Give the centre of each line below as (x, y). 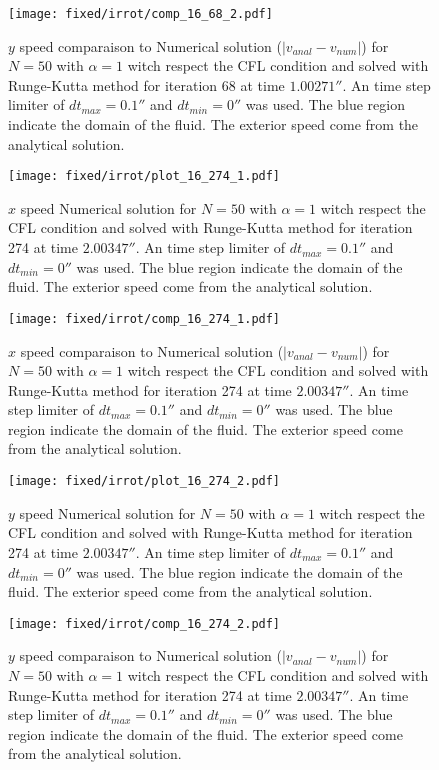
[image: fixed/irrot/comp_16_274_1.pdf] (144, 318)
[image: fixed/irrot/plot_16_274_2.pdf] (144, 481)
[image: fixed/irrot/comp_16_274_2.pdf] (144, 623)
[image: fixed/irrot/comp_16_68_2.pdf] (140, 14)
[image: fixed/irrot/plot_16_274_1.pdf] (144, 176)
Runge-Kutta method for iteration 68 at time (146, 84)
